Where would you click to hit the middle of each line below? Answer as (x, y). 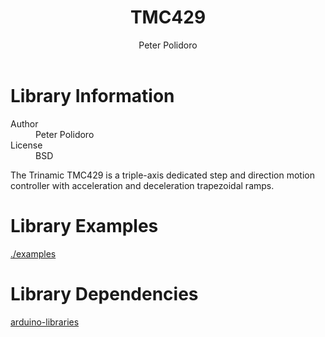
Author (24, 123)
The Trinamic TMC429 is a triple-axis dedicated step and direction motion (162, 175)
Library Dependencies (104, 293)
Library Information (92, 95)
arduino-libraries (45, 322)
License (26, 145)
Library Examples (84, 225)
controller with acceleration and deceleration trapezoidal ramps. (142, 185)
